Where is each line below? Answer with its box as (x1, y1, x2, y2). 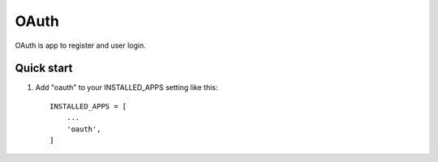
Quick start (15, 62, 73, 75)
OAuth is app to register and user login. (15, 40, 146, 50)
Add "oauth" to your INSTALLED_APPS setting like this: (35, 83, 218, 92)
